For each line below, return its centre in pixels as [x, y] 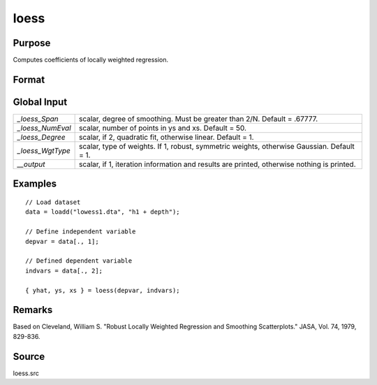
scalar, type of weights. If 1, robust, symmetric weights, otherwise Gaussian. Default [217, 146]
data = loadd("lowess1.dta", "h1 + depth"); [103, 212]
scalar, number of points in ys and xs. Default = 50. [163, 128]
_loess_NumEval [44, 128]
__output [31, 164]
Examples [35, 184]
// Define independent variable [81, 232]
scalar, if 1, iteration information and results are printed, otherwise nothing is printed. [217, 164]
